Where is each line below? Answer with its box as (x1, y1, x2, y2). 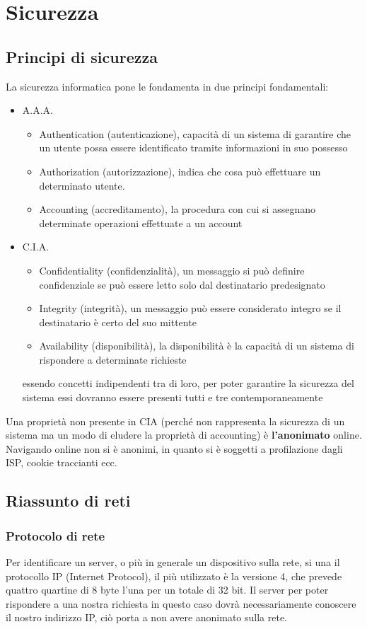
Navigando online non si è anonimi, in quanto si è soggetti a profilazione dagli (6, 441, 343, 456)
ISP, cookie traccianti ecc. (6, 455, 117, 470)
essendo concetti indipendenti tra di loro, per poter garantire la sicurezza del (22, 376, 354, 391)
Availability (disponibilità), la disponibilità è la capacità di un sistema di (39, 338, 354, 353)
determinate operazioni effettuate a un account (39, 215, 243, 230)
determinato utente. (39, 178, 125, 192)
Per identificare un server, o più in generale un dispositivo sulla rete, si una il (6, 555, 340, 570)
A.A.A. (22, 103, 53, 117)
